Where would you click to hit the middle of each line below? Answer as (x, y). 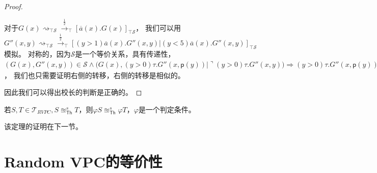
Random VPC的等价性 (83, 162)
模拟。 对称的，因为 (37, 54)
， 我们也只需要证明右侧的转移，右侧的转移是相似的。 (95, 75)
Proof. (14, 6)
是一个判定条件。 (167, 109)
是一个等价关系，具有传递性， (125, 54)
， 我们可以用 (158, 27)
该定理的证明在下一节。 (43, 126)
